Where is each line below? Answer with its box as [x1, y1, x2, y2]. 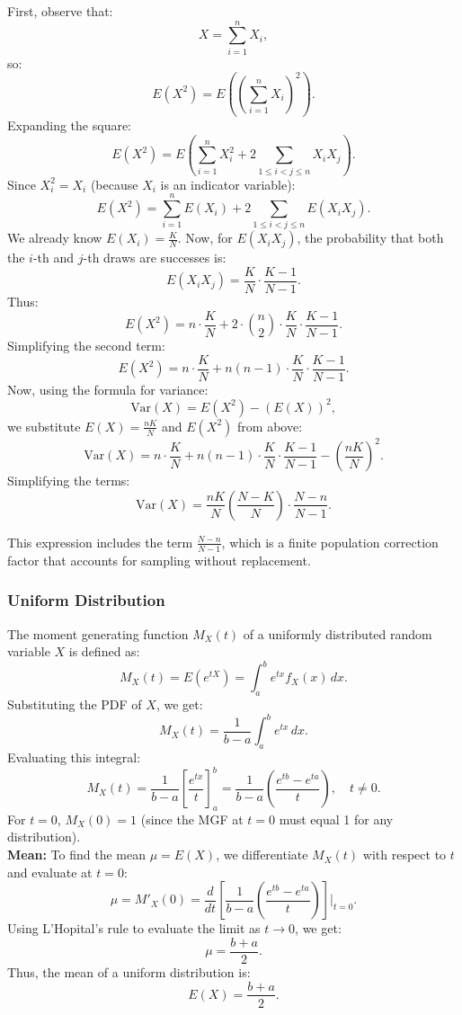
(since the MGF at [140, 809, 244, 828]
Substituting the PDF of [7, 695, 142, 714]
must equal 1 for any [279, 809, 394, 828]
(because [90, 174, 138, 193]
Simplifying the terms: [7, 471, 130, 490]
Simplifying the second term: [7, 336, 165, 355]
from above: [237, 416, 303, 435]
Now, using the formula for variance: [7, 379, 209, 398]
